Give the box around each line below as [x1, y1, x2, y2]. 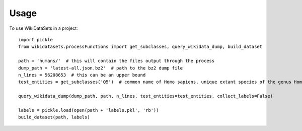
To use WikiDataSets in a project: [9, 25, 78, 31]
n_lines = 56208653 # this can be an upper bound [18, 72, 146, 78]
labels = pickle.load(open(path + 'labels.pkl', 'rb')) [18, 107, 159, 113]
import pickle [18, 37, 53, 42]
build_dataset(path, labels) [18, 114, 90, 120]
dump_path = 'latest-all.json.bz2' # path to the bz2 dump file [18, 65, 183, 71]
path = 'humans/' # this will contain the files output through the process [18, 58, 215, 64]
